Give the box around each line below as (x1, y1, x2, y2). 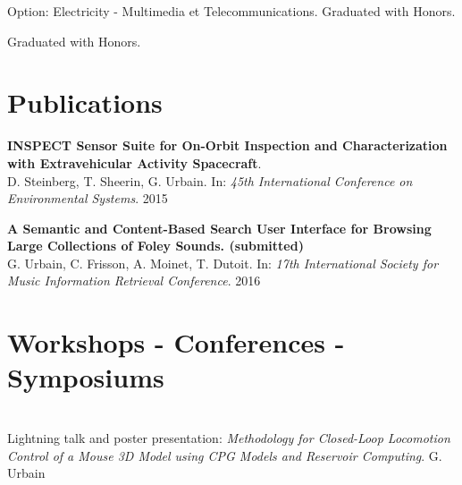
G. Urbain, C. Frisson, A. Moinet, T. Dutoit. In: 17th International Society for (7, 253, 439, 272)
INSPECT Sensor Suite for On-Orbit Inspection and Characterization (7, 136, 448, 155)
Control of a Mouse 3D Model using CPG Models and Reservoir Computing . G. (7, 446, 442, 464)
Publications (7, 84, 163, 121)
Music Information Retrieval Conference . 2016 (7, 271, 261, 290)
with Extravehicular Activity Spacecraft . (7, 153, 262, 172)
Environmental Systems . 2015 (7, 189, 168, 208)
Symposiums (7, 359, 164, 396)
